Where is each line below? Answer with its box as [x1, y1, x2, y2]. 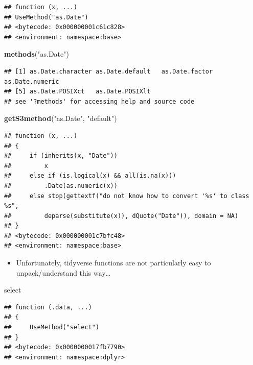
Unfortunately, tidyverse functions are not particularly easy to [16, 257, 211, 268]
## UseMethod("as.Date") [4, 13, 88, 21]
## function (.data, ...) [4, 303, 92, 311]
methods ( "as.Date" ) [4, 48, 69, 59]
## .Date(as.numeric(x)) [4, 182, 118, 189]
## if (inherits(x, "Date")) [4, 152, 118, 160]
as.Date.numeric [4, 78, 59, 85]
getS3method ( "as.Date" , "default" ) [4, 113, 117, 124]
